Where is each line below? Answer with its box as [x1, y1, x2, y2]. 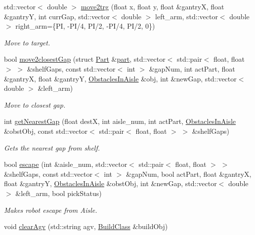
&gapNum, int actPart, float [149, 63, 235, 74]
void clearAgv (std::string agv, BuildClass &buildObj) [4, 221, 168, 232]
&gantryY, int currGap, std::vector [4, 11, 110, 21]
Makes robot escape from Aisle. [4, 204, 97, 215]
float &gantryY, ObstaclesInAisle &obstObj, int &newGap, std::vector [4, 178, 217, 189]
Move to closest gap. [4, 99, 66, 110]
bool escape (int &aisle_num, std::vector [4, 159, 127, 169]
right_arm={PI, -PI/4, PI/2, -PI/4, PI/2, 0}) [15, 21, 155, 31]
